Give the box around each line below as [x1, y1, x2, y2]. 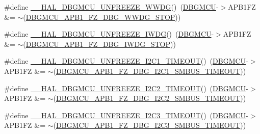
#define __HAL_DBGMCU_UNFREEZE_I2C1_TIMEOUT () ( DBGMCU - [4, 56, 248, 66]
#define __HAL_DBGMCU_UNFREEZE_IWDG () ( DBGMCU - [4, 29, 214, 39]
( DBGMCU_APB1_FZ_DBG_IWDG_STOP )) [23, 38, 176, 49]
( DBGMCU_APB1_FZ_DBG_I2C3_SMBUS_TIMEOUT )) [53, 120, 246, 130]
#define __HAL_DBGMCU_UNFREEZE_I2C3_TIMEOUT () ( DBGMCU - [4, 110, 248, 120]
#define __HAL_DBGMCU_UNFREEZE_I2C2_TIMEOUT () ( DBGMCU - [4, 83, 248, 93]
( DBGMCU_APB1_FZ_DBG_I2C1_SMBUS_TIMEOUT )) [53, 65, 246, 76]
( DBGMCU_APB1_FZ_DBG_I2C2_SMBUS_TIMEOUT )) [53, 93, 246, 103]
